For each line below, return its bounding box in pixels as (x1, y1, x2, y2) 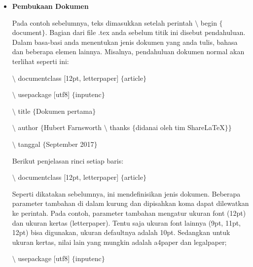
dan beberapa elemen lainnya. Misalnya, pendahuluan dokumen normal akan (12, 46, 245, 57)
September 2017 (46, 138, 94, 149)
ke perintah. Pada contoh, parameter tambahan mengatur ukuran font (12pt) (12, 207, 246, 218)
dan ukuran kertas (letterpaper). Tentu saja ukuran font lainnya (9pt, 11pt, (12, 217, 241, 228)
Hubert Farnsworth (43, 122, 102, 133)
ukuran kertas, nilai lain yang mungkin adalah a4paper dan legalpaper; (12, 236, 227, 247)
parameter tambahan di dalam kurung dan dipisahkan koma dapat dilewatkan (12, 198, 249, 208)
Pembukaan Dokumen (12, 1, 89, 11)
